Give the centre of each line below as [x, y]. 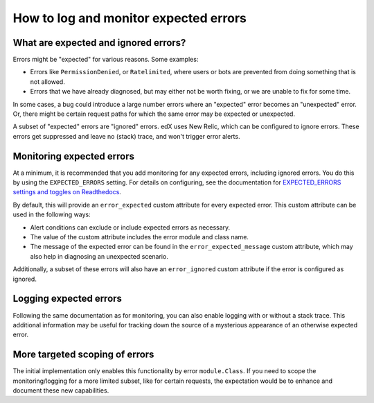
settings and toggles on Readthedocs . [67, 192]
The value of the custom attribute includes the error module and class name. [140, 237]
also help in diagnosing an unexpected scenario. [99, 256]
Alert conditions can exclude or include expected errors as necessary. [130, 227]
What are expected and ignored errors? [99, 43]
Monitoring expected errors [74, 156]
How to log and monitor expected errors [130, 18]
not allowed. [47, 82]
